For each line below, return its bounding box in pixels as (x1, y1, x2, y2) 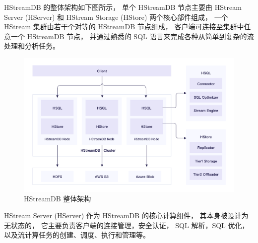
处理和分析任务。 (4, 41, 60, 51)
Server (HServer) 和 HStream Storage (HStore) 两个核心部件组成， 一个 (4, 11, 228, 22)
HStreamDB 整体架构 (24, 193, 91, 204)
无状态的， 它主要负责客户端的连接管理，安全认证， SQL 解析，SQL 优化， (4, 220, 249, 230)
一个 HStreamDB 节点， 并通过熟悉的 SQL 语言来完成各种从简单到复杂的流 (10, 31, 254, 41)
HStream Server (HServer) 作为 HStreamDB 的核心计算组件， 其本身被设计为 (4, 210, 249, 220)
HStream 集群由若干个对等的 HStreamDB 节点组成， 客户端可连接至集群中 (4, 21, 244, 32)
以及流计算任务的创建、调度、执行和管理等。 (4, 230, 150, 240)
